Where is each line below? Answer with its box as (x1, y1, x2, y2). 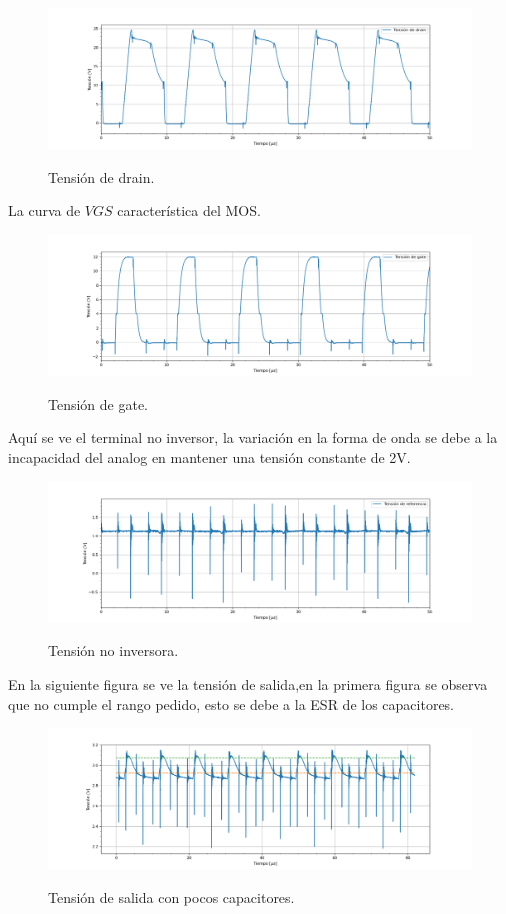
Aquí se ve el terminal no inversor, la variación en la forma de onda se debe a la (8, 427, 498, 448)
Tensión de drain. (48, 166, 155, 187)
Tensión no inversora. (48, 640, 179, 661)
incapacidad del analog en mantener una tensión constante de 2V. (8, 446, 411, 467)
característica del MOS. (117, 200, 261, 221)
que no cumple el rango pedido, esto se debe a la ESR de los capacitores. (8, 693, 455, 714)
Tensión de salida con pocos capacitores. (48, 886, 295, 907)
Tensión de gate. (48, 393, 149, 414)
